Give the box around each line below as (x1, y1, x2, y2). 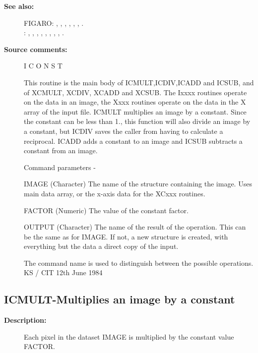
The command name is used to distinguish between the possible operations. (24, 257, 254, 268)
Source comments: (4, 44, 67, 54)
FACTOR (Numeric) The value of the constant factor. (24, 205, 189, 215)
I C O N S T (24, 60, 63, 71)
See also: (4, 1, 34, 11)
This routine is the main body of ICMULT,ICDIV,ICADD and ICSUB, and (24, 77, 254, 87)
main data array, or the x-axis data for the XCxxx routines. (24, 188, 205, 198)
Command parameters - (24, 162, 96, 172)
